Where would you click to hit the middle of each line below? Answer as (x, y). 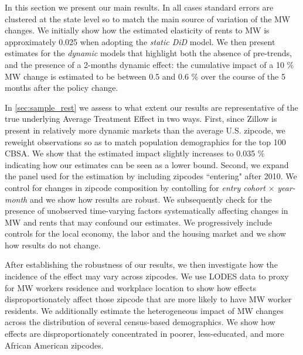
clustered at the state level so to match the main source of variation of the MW (148, 18)
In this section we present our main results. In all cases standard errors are (139, 7)
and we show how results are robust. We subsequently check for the (151, 199)
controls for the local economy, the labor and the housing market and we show (145, 233)
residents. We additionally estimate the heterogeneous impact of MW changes (144, 310)
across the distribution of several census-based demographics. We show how (140, 322)
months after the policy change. (62, 88)
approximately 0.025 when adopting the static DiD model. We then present (140, 41)
